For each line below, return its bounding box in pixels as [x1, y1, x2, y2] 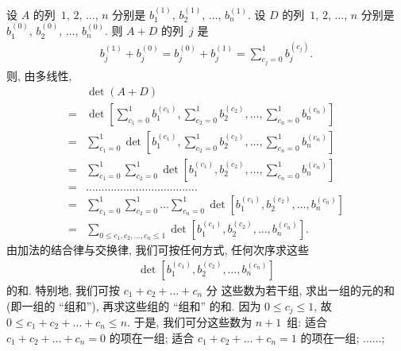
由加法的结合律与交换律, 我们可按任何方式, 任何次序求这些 [6, 241, 310, 258]
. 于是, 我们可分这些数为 [127, 313, 253, 330]
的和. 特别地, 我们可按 [6, 281, 121, 298]
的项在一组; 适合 [109, 329, 195, 345]
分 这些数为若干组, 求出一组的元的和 [206, 281, 395, 298]
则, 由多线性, [6, 67, 72, 84]
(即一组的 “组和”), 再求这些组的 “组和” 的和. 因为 [6, 297, 261, 314]
